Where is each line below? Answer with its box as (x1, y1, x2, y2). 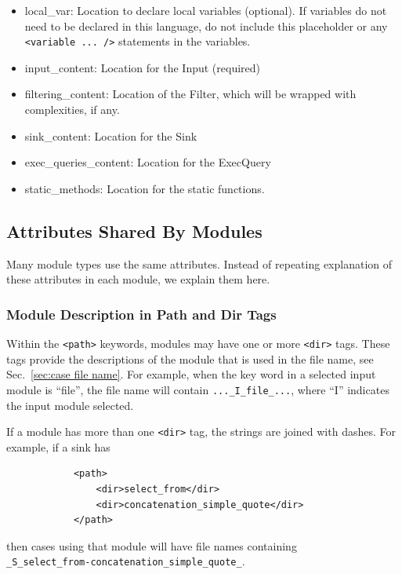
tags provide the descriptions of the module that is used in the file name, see (6, 350, 374, 367)
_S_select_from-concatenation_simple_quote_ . (6, 553, 245, 569)
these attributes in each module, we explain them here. (6, 271, 270, 287)
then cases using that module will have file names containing (6, 537, 297, 554)
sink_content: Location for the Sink (24, 127, 197, 144)
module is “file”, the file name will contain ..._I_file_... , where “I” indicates (6, 381, 389, 397)
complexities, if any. (24, 101, 120, 118)
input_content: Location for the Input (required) (24, 59, 260, 75)
